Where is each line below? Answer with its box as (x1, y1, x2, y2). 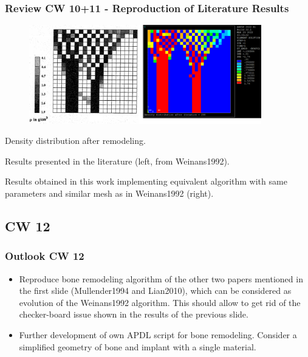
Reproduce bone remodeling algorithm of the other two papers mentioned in (19, 272, 303, 285)
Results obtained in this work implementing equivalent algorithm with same (5, 175, 287, 188)
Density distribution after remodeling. (5, 134, 146, 147)
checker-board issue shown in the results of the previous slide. (19, 308, 248, 321)
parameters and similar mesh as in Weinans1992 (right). (5, 187, 214, 200)
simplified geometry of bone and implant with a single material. (19, 340, 256, 353)
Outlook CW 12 (5, 248, 84, 263)
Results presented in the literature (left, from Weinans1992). (5, 154, 230, 167)
